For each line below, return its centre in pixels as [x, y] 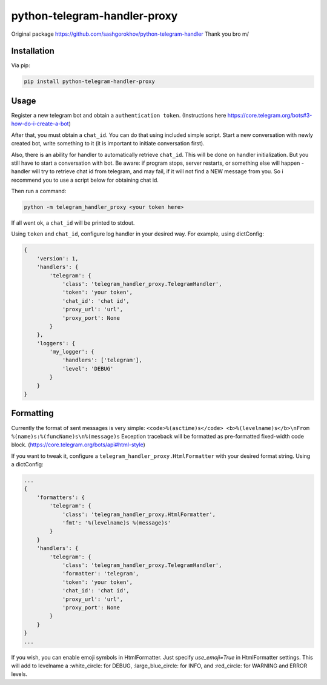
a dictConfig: [27, 465]
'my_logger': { [72, 352]
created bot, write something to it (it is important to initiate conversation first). [108, 144]
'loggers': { [56, 343]
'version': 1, [58, 258]
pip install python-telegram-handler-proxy [90, 81]
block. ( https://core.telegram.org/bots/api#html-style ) [78, 445]
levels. [19, 674]
